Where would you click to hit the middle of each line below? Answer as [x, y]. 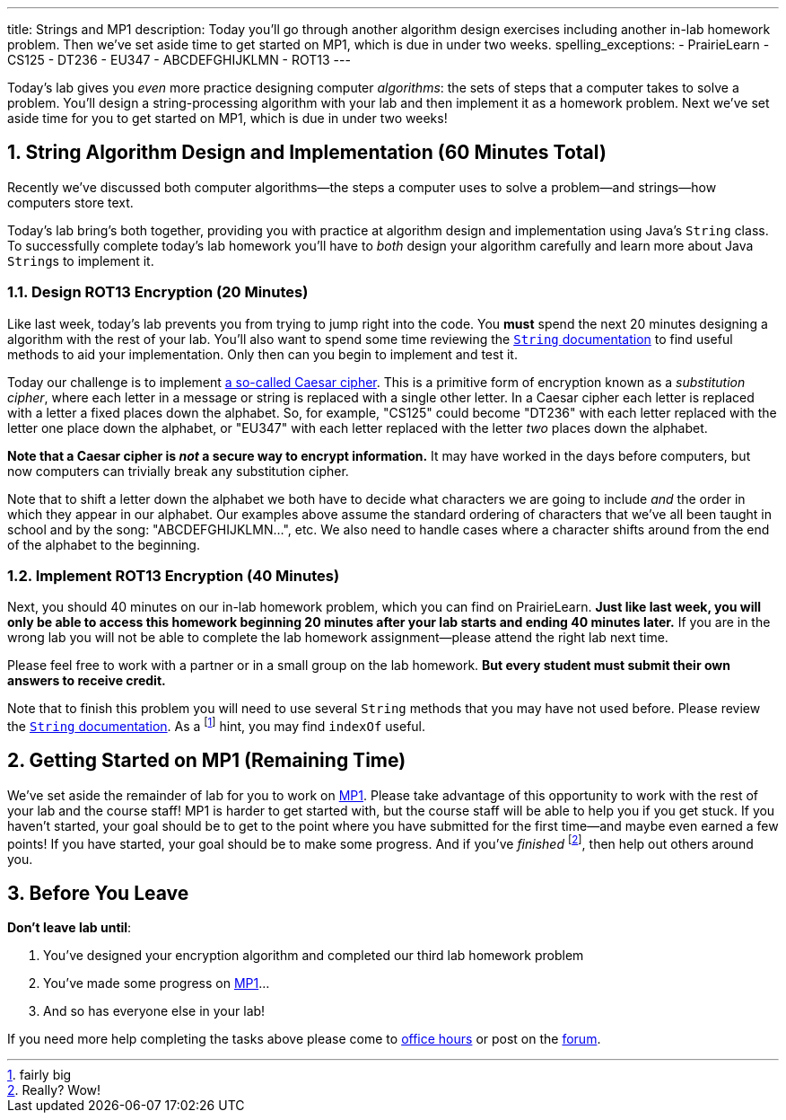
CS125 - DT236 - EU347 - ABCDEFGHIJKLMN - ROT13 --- [179, 60]
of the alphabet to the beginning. [104, 544]
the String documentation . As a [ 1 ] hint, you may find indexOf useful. [217, 725]
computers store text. [70, 202]
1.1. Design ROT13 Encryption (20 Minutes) [158, 292]
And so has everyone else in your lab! [154, 1011]
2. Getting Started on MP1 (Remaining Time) [207, 761]
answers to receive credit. [87, 681]
